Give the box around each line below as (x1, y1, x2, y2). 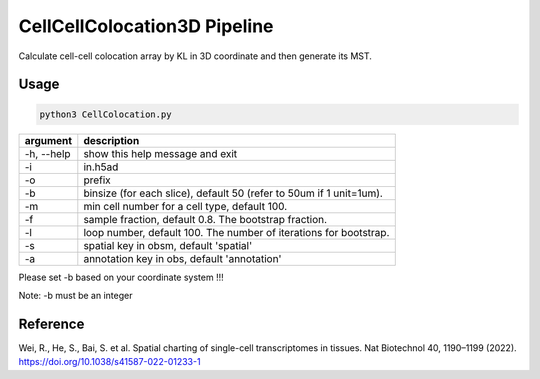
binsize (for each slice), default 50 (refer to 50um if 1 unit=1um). (83, 186, 384, 200)
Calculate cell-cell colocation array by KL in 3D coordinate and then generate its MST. (18, 50, 372, 62)
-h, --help (24, 146, 71, 160)
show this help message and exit (83, 146, 238, 160)
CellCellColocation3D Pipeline (18, 15, 274, 37)
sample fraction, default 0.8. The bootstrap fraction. (83, 212, 328, 226)
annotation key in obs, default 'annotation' (83, 251, 282, 265)
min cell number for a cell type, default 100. (83, 199, 288, 213)
